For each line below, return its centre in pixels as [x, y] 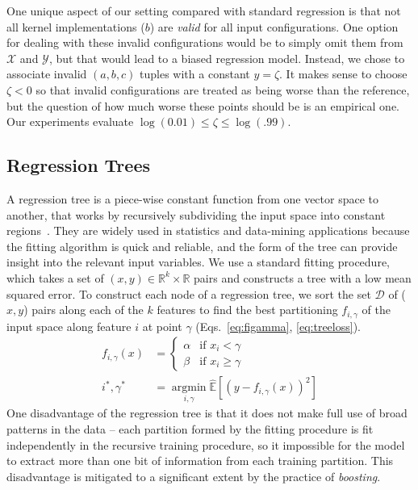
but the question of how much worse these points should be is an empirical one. [203, 105]
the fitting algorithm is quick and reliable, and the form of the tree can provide [202, 246]
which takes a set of [55, 277]
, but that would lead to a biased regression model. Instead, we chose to [227, 58]
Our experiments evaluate [70, 121]
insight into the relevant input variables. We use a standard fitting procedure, [198, 262]
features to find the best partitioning [247, 310]
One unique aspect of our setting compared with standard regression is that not [204, 10]
